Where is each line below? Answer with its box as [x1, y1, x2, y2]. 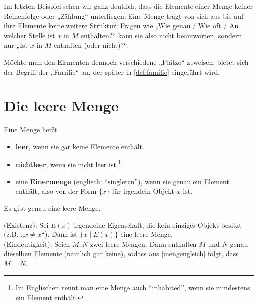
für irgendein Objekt [112, 186, 175, 196]
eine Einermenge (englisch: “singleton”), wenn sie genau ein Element [15, 176, 229, 186]
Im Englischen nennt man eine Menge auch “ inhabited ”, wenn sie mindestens [15, 282, 250, 293]
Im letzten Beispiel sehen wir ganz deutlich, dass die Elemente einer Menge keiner [4, 1, 253, 11]
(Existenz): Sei [4, 219, 49, 229]
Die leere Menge [4, 95, 119, 116]
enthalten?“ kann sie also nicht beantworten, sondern [80, 30, 242, 40]
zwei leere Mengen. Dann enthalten [90, 238, 197, 249]
